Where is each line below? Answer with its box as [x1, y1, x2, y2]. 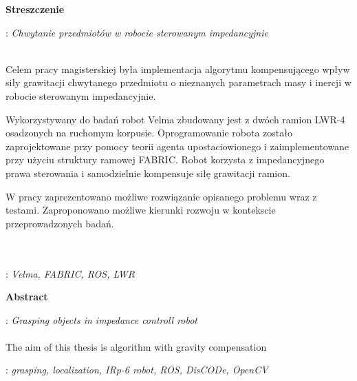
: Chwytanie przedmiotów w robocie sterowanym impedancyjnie [6, 25, 268, 39]
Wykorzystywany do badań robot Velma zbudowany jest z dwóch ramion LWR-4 [6, 112, 345, 126]
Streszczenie [6, 2, 65, 16]
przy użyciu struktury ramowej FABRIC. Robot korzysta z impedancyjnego [6, 152, 325, 167]
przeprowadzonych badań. [6, 216, 114, 230]
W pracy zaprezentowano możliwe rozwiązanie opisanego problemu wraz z [6, 189, 317, 203]
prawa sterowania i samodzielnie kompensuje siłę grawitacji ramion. [6, 165, 290, 180]
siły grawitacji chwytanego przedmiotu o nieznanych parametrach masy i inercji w [6, 75, 351, 90]
